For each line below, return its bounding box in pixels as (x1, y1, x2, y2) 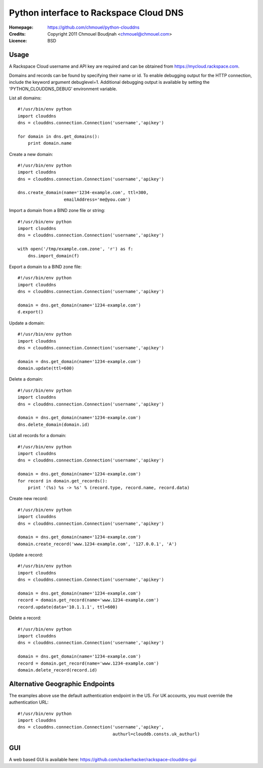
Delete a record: (9, 615, 41, 621)
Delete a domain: (9, 376, 43, 382)
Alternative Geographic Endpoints (9, 680, 115, 688)
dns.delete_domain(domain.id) (18, 422, 90, 427)
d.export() (18, 309, 44, 315)
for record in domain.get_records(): (18, 478, 108, 483)
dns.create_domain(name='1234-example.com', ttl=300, (18, 190, 149, 195)
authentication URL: (9, 699, 49, 705)
